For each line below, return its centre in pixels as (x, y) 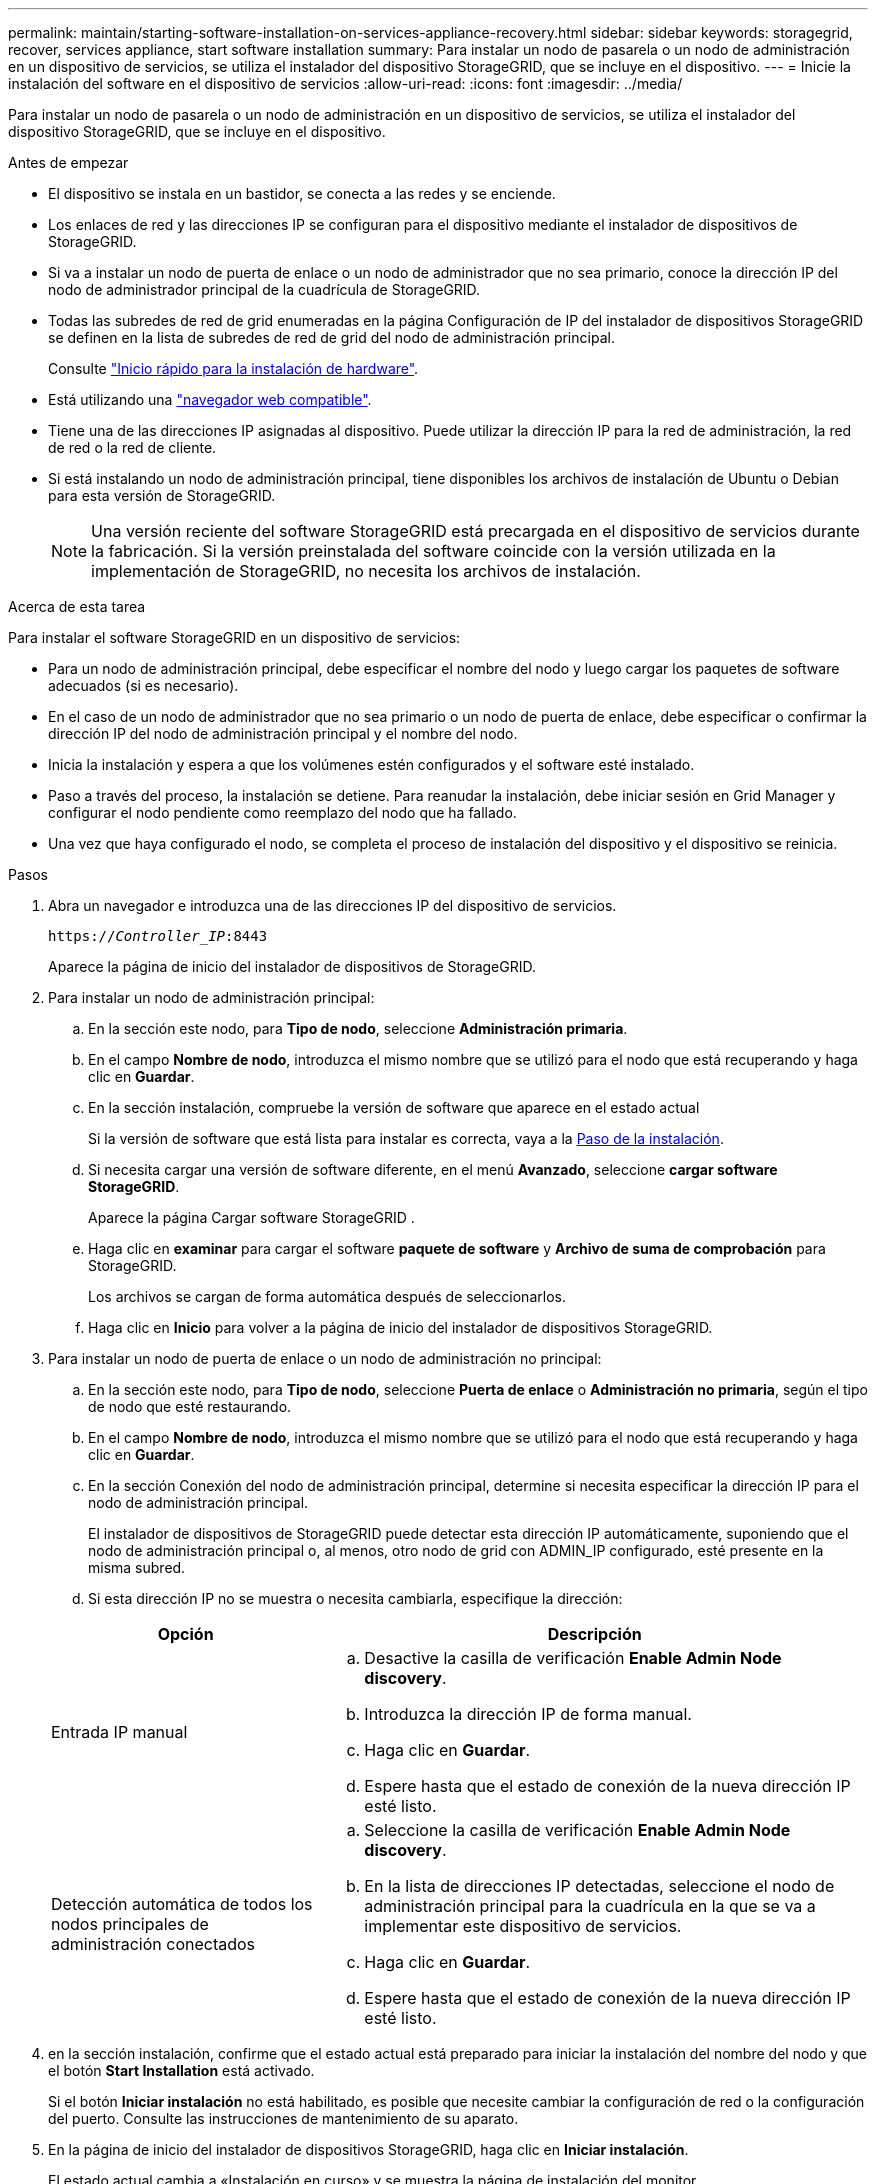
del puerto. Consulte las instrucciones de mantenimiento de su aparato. (283, 2118)
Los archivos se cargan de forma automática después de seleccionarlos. (327, 1296)
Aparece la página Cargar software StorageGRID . (251, 1217)
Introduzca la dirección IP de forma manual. (528, 1714)
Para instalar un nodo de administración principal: (211, 997)
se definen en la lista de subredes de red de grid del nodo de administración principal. (331, 337)
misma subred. (137, 1567)
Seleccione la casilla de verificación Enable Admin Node (577, 1830)
